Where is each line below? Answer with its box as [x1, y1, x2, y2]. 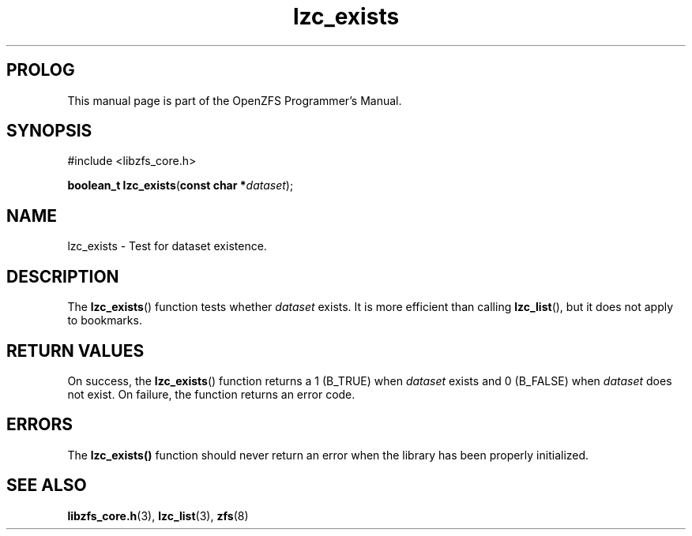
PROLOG [6, 60, 75, 81]
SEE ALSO [6, 475, 87, 496]
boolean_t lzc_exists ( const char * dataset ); [67, 178, 294, 193]
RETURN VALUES [6, 340, 145, 361]
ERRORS [6, 414, 73, 435]
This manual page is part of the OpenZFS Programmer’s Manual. [67, 93, 402, 107]
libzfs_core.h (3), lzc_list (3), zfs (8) [67, 508, 249, 523]
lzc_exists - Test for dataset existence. [67, 239, 267, 253]
